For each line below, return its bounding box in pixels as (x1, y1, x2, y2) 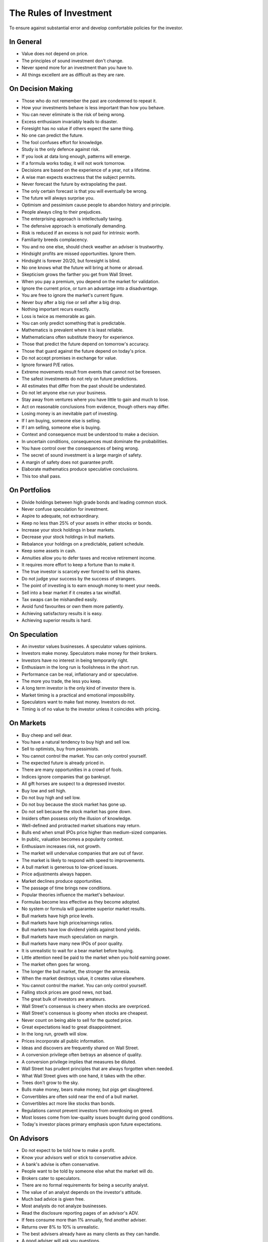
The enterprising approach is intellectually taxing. (21, 216, 123, 222)
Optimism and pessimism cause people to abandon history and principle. (21, 202, 171, 208)
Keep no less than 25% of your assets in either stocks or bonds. (21, 520, 153, 526)
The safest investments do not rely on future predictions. (21, 376, 138, 382)
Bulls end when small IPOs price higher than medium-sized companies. (21, 829, 167, 835)
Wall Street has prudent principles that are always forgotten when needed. (21, 1066, 174, 1072)
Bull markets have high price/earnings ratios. (21, 920, 114, 926)
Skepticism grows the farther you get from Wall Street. (21, 271, 133, 278)
